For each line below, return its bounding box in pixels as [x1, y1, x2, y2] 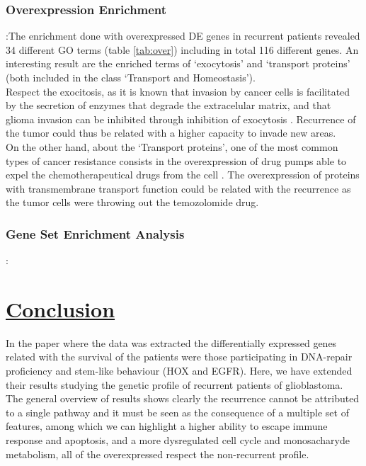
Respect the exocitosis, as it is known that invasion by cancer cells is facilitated [6, 84, 350, 98]
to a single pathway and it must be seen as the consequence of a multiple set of [6, 404, 349, 419]
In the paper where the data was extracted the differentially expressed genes [6, 335, 337, 350]
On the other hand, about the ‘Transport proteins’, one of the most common [6, 139, 338, 154]
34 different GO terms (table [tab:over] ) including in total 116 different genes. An [6, 42, 359, 57]
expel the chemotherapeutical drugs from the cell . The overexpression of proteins [6, 167, 360, 182]
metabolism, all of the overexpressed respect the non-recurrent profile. [6, 446, 309, 461]
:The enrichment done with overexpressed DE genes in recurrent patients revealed [6, 28, 360, 43]
